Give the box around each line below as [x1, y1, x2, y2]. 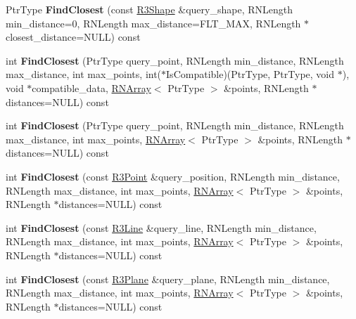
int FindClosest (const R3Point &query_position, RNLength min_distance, [6, 169, 340, 183]
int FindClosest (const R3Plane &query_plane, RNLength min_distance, [6, 271, 330, 286]
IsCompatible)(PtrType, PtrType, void [166, 67, 335, 82]
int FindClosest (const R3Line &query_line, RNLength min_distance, [6, 220, 317, 235]
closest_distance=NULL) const [6, 30, 141, 44]
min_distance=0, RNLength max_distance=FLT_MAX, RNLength [6, 15, 301, 30]
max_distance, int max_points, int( [6, 67, 162, 82]
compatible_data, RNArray [32, 80, 151, 95]
